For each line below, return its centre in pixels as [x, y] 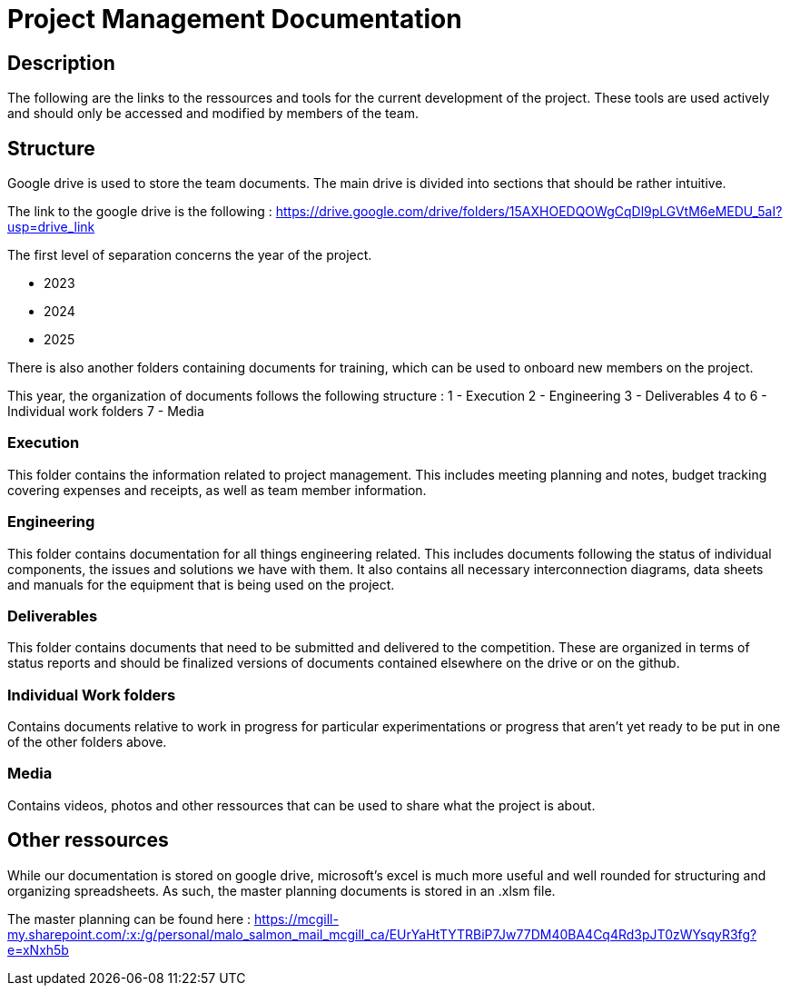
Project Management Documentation [235, 19]
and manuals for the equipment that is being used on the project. [201, 584]
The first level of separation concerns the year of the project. [190, 255]
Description [61, 63]
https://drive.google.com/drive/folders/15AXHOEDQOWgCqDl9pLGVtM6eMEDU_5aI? [529, 212]
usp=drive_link [51, 227]
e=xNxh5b [38, 949]
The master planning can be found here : [129, 919]
